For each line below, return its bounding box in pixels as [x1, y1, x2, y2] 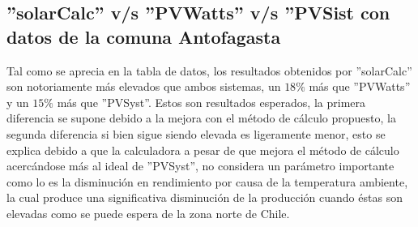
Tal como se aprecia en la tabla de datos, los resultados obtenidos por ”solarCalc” [6, 62, 412, 79]
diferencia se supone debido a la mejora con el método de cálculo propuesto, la [6, 109, 396, 126]
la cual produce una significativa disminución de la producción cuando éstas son [6, 189, 403, 206]
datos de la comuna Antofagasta [6, 24, 281, 49]
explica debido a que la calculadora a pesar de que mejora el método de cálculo [6, 141, 399, 158]
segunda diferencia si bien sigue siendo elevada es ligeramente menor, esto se [6, 125, 386, 142]
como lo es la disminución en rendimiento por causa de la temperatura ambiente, [6, 173, 408, 190]
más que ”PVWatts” [309, 78, 411, 95]
